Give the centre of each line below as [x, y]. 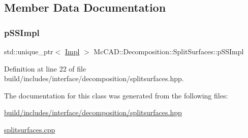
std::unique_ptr [29, 51]
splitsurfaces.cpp [30, 129]
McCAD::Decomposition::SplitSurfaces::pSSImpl [169, 51]
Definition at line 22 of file [45, 68]
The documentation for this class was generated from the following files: [116, 95]
